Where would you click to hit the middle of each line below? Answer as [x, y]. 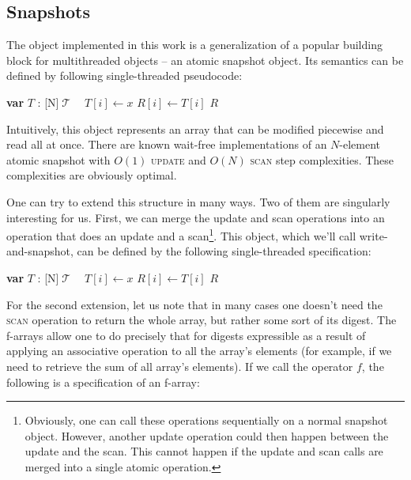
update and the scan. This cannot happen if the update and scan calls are [204, 451]
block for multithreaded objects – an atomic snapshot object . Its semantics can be [205, 60]
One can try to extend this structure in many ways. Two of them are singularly [198, 201]
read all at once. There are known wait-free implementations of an [167, 144]
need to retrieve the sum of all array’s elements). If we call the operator [180, 366]
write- [373, 235]
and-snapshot [39, 251]
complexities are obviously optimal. [92, 175]
